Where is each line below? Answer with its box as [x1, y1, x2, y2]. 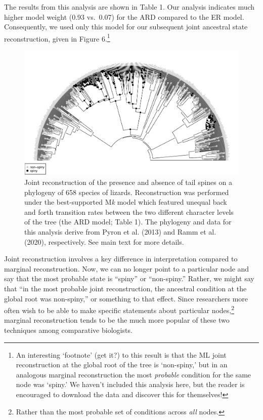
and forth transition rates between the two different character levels [24, 206, 234, 217]
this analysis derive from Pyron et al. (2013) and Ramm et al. [24, 226, 216, 237]
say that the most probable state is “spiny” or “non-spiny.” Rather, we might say [4, 273, 254, 284]
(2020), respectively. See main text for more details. [24, 236, 184, 247]
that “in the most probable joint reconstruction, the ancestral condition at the [4, 283, 247, 293]
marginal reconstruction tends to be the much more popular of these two [4, 315, 230, 325]
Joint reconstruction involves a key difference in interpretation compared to [4, 253, 238, 264]
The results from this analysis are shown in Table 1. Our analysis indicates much [4, 2, 255, 12]
